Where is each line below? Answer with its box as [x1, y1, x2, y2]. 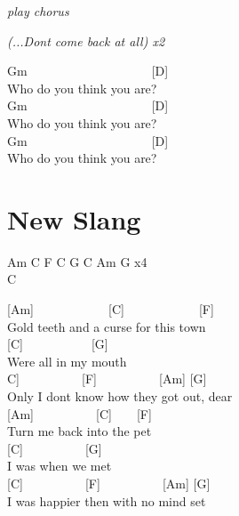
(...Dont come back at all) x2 [7, 31, 165, 50]
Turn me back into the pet [7, 422, 152, 440]
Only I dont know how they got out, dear [7, 387, 233, 406]
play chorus [7, 2, 69, 20]
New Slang [7, 200, 141, 237]
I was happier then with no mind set [7, 491, 206, 510]
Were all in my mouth [7, 351, 127, 370]
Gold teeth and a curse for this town [7, 317, 206, 335]
